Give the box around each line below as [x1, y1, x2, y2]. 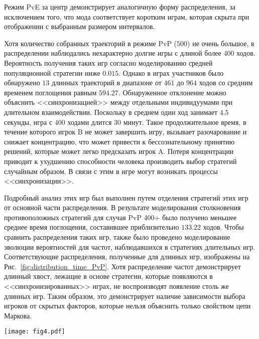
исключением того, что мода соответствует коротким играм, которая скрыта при [4, 11, 249, 22]
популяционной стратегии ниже [4, 67, 100, 78]
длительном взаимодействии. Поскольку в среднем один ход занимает [4, 106, 217, 117]
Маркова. [4, 310, 32, 320]
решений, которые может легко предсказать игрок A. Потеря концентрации [4, 146, 234, 156]
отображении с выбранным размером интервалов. [4, 21, 155, 32]
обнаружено [4, 77, 40, 88]
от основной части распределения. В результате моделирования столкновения [4, 202, 241, 213]
